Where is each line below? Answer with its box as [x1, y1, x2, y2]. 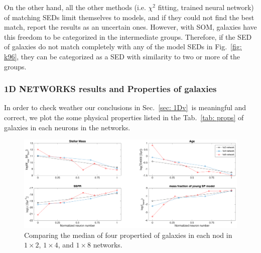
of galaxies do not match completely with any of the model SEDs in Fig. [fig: [4, 41, 242, 52]
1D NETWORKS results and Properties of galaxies [4, 82, 217, 95]
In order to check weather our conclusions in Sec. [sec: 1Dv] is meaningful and [4, 102, 246, 113]
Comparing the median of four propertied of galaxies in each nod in [24, 229, 232, 240]
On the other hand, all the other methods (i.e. [4, 2, 146, 12]
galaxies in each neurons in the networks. [4, 122, 130, 132]
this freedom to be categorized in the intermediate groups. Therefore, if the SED [4, 31, 252, 42]
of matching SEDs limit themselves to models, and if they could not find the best [4, 12, 254, 22]
